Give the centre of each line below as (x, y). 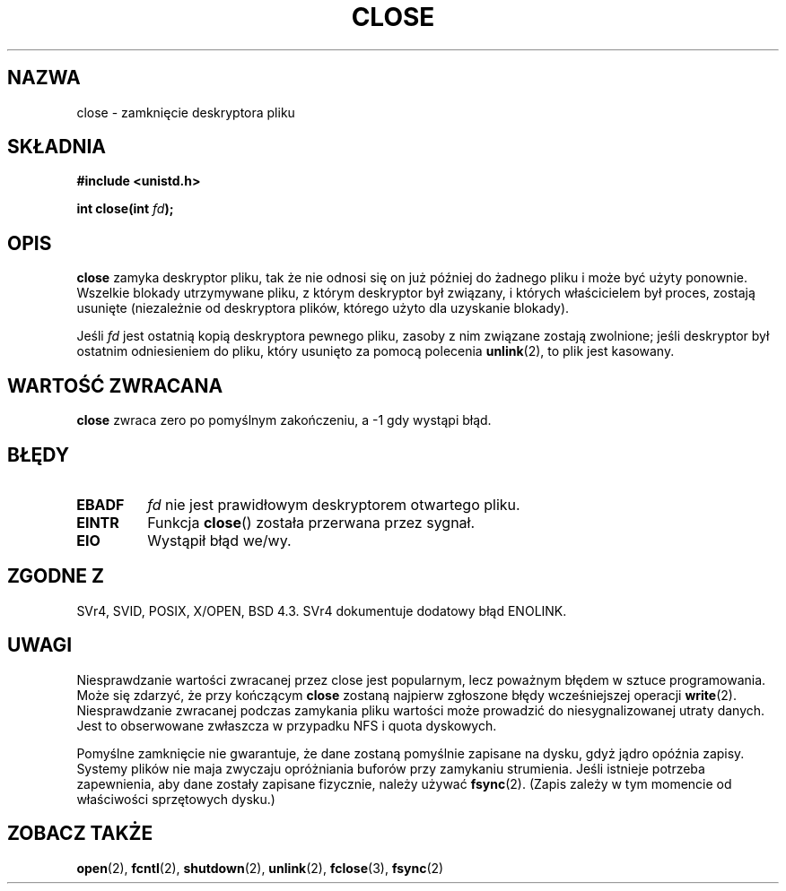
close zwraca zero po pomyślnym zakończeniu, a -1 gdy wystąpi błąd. (284, 420)
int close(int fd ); (125, 209)
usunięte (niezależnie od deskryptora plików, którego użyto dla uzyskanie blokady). (323, 308)
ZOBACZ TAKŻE (80, 834)
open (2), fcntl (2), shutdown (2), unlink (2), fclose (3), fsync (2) (260, 868)
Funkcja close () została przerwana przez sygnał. (311, 522)
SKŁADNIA (57, 147)
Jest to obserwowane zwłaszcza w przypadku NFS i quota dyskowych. (287, 725)
